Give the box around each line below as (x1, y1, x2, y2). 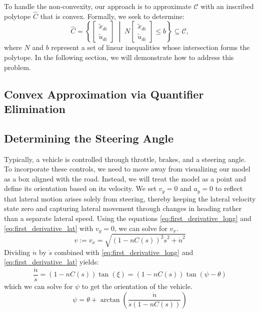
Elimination (4, 100, 65, 116)
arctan (100, 296, 120, 303)
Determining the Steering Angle (4, 130, 174, 145)
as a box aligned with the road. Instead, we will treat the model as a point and (4, 173, 246, 183)
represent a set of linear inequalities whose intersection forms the (51, 42, 250, 52)
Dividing (4, 246, 30, 257)
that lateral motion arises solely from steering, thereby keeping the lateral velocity (4, 193, 256, 203)
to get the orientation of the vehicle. (81, 281, 192, 291)
